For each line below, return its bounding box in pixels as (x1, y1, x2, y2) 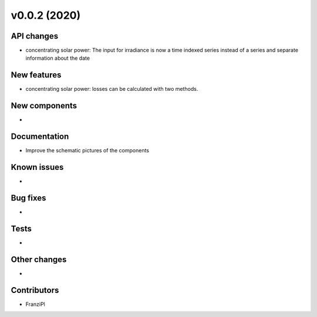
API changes (11, 31, 59, 41)
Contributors (11, 285, 59, 295)
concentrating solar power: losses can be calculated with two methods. (25, 86, 198, 93)
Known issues (11, 162, 64, 172)
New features (11, 70, 62, 80)
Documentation (11, 132, 69, 142)
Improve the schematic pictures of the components (25, 147, 150, 154)
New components (11, 101, 77, 111)
